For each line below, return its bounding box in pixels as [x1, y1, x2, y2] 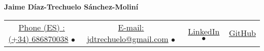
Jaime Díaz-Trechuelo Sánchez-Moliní [4, 1, 139, 11]
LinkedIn [188, 25, 220, 37]
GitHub [228, 27, 256, 39]
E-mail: [118, 21, 144, 33]
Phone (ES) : [18, 21, 65, 33]
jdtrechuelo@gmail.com [87, 32, 169, 44]
